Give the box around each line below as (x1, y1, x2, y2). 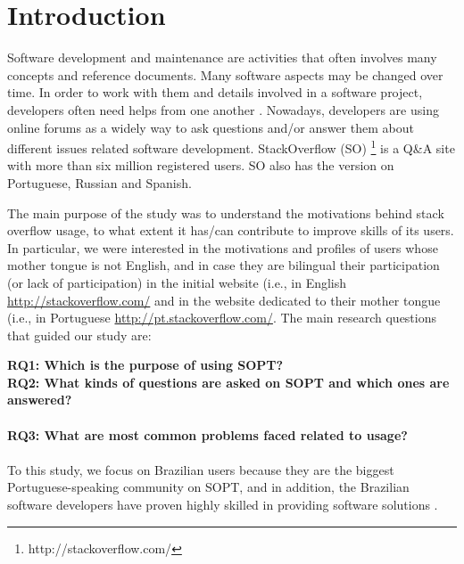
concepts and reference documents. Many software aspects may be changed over (7, 65, 443, 84)
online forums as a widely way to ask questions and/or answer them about (7, 118, 414, 136)
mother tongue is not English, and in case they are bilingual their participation (7, 256, 440, 274)
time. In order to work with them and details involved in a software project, (7, 83, 423, 102)
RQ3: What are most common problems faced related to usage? (7, 425, 408, 444)
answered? (7, 390, 72, 409)
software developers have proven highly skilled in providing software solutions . (7, 495, 438, 514)
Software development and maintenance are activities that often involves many (7, 48, 437, 67)
